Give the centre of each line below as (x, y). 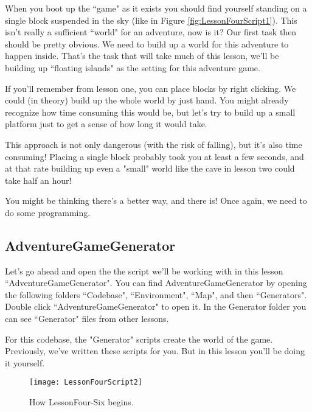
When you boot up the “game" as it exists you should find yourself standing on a (156, 8)
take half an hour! (38, 180)
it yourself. (25, 362)
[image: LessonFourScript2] (86, 382)
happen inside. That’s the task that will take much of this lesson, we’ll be (142, 56)
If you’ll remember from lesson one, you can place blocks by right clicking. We (151, 88)
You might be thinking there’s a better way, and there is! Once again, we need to (156, 201)
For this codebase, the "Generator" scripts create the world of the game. (139, 339)
